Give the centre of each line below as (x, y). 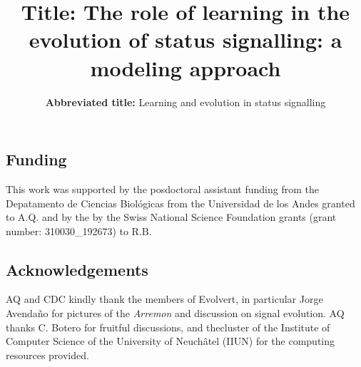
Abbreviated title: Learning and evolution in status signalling (185, 102)
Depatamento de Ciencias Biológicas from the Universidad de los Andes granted (180, 203)
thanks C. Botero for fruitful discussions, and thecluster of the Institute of (168, 327)
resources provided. (47, 355)
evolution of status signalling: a (185, 40)
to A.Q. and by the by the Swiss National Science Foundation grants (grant (171, 217)
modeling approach (185, 67)
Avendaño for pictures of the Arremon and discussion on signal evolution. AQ (175, 313)
